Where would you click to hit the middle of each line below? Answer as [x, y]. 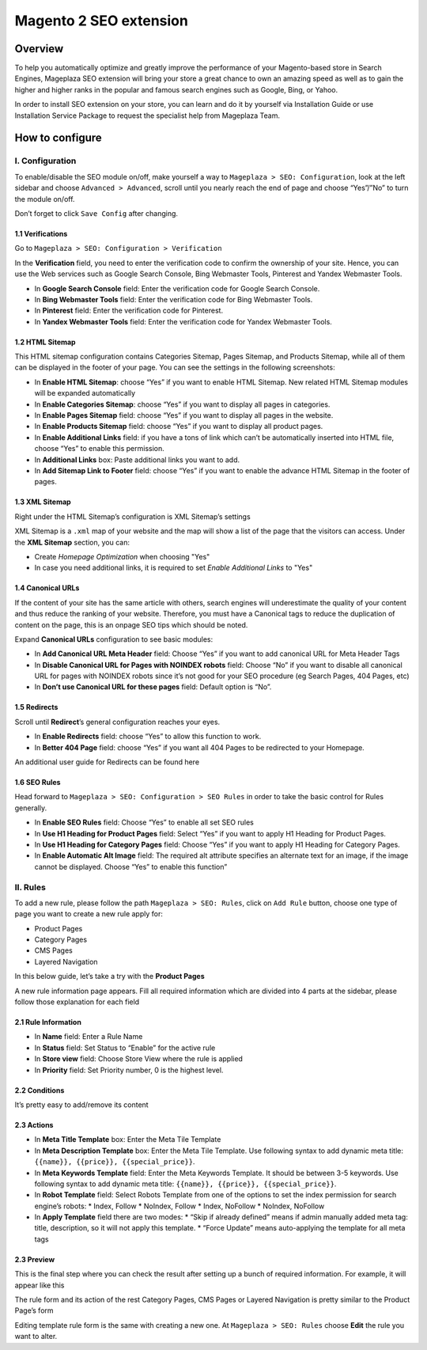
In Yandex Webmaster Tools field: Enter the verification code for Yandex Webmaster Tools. [183, 321]
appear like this [40, 1285]
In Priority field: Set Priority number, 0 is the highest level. [129, 1070]
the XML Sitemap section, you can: [72, 542]
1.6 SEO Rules [38, 783]
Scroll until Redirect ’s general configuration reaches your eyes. [117, 722]
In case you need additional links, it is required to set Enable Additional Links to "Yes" [174, 568]
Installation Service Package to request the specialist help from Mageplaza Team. [147, 116]
